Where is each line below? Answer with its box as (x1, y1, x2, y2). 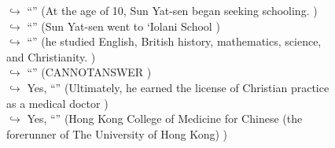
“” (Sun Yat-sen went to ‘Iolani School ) (27, 17, 220, 34)
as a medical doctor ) (6, 94, 109, 111)
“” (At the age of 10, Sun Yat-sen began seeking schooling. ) (27, 2, 318, 18)
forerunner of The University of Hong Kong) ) (6, 125, 228, 142)
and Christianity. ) (6, 48, 96, 65)
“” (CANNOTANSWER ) (27, 64, 152, 80)
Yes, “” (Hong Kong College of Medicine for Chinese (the (27, 110, 303, 127)
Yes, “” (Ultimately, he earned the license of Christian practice (27, 79, 329, 95)
